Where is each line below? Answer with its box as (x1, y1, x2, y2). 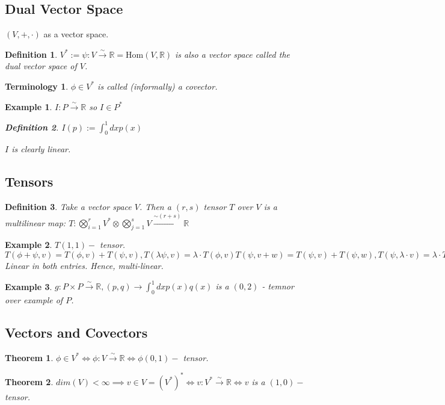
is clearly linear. (11, 143, 71, 155)
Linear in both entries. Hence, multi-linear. (5, 259, 164, 272)
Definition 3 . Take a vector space (5, 200, 132, 213)
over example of (5, 293, 63, 306)
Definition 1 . (5, 48, 58, 60)
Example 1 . (5, 100, 52, 113)
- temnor (262, 280, 294, 292)
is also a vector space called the (175, 48, 290, 60)
